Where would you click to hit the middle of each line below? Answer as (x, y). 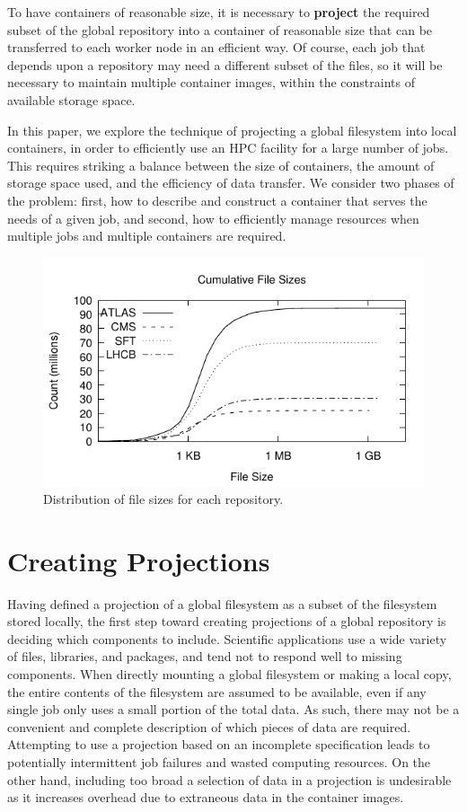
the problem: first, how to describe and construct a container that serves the (217, 200)
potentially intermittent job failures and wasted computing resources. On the (219, 761)
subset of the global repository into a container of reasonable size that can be (220, 29)
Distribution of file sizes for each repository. (163, 498)
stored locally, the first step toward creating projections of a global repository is (227, 621)
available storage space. (71, 99)
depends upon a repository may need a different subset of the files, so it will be (225, 64)
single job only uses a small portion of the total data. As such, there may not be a (233, 709)
